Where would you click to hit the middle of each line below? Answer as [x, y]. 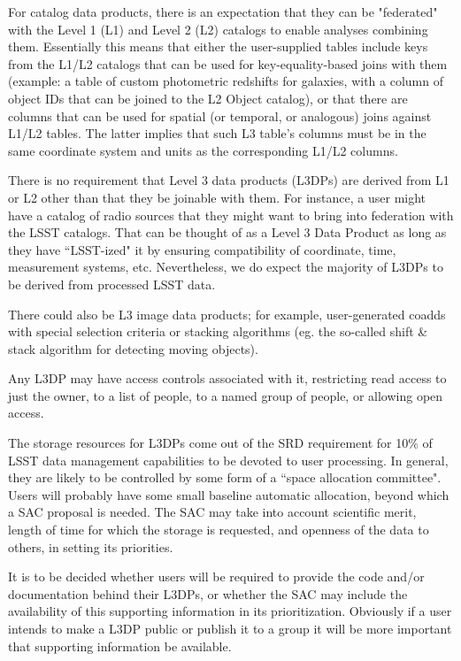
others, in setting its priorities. [91, 546]
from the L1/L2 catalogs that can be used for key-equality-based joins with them [228, 63]
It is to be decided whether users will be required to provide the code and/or [216, 576]
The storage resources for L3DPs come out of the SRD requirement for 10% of [220, 443]
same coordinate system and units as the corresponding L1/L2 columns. [203, 150]
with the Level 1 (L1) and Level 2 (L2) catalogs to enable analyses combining [218, 29]
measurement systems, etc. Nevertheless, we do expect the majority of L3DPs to [226, 267]
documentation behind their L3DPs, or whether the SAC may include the [208, 593]
